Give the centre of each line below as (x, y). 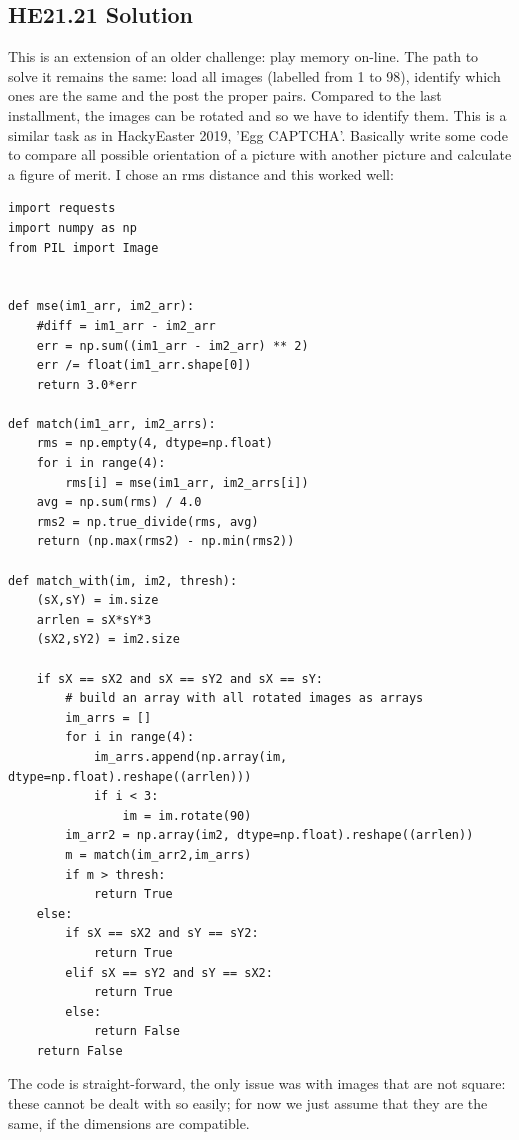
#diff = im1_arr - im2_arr (126, 325)
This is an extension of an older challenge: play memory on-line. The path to (243, 56)
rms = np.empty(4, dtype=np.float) (154, 443)
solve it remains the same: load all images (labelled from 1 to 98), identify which (254, 75)
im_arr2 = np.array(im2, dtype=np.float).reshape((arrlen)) (269, 835)
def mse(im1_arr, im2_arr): (101, 306)
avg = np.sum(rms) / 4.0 (119, 502)
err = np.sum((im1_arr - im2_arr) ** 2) (172, 345)
